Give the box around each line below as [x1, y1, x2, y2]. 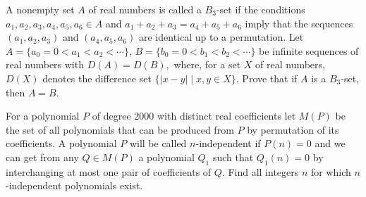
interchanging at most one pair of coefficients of [6, 164, 212, 179]
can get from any [6, 149, 79, 164]
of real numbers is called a [88, 2, 202, 16]
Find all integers [228, 164, 299, 179]
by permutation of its [247, 122, 339, 136]
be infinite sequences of [259, 43, 359, 58]
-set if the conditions [216, 2, 305, 16]
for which [311, 164, 351, 179]
